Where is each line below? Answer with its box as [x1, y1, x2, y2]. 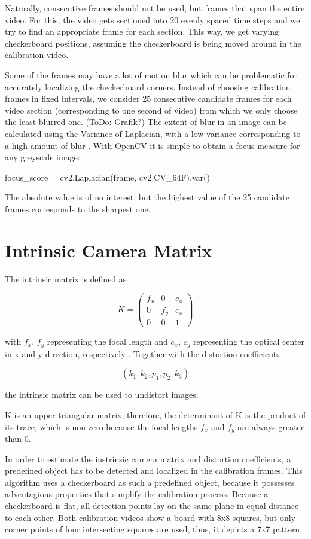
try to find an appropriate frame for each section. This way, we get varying [5, 25, 279, 38]
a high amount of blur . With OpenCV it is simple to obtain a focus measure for [5, 139, 300, 151]
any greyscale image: [5, 151, 80, 163]
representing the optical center [193, 335, 304, 348]
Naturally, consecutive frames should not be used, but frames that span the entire [5, 2, 305, 14]
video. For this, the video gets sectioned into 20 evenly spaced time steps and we [5, 13, 300, 26]
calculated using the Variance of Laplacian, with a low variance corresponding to [5, 127, 301, 139]
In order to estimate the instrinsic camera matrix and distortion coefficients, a [5, 452, 291, 465]
